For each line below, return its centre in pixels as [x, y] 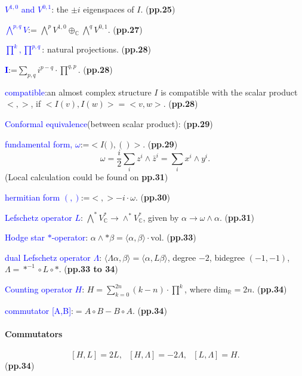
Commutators [34, 334]
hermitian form [33, 197]
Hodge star [25, 237]
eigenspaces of [109, 9]
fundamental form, [39, 144]
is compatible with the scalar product [229, 92]
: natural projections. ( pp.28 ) [96, 49]
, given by [161, 217]
